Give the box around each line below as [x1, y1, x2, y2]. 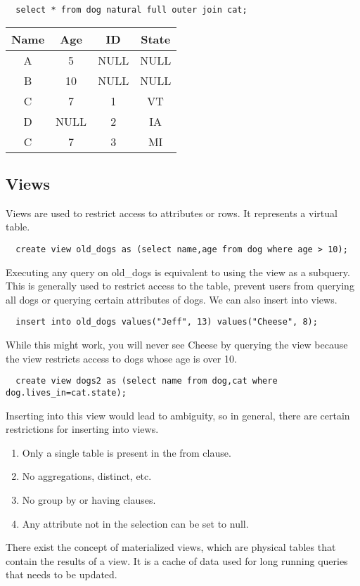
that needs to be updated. [6, 567, 117, 582]
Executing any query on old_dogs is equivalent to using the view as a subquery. [6, 264, 350, 279]
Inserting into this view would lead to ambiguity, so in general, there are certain [6, 408, 350, 422]
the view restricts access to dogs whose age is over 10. [6, 351, 237, 365]
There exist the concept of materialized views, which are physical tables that [6, 540, 336, 554]
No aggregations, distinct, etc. [22, 469, 152, 483]
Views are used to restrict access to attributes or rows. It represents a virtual [6, 205, 337, 220]
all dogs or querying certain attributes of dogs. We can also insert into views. [6, 292, 337, 306]
